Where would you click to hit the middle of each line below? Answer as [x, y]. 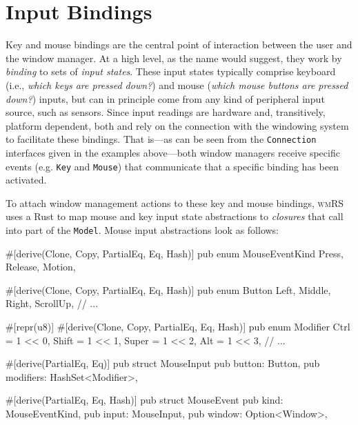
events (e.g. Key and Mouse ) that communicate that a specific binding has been [172, 166]
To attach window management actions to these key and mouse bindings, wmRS [175, 202]
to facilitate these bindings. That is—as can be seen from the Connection [161, 139]
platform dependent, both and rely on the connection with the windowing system [177, 125]
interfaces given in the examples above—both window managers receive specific [173, 152]
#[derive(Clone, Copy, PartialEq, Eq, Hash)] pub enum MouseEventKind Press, [175, 253]
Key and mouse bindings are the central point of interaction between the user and [179, 45]
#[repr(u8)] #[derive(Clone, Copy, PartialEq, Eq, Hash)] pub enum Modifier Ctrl [178, 326]
